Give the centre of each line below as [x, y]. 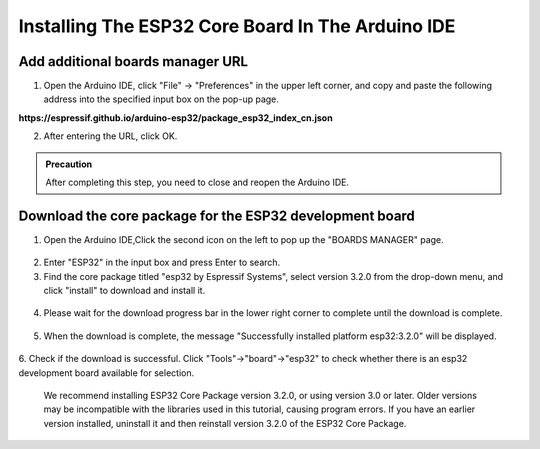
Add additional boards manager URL [133, 61]
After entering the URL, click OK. [110, 136]
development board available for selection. [106, 372]
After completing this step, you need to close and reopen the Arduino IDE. [197, 182]
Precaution [69, 164]
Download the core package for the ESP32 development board [216, 215]
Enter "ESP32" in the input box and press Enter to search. [162, 262]
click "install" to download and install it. [124, 291]
